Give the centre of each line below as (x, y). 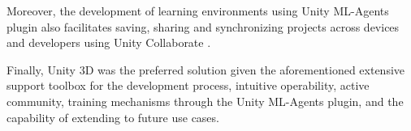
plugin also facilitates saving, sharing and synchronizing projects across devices (203, 26)
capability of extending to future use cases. (113, 117)
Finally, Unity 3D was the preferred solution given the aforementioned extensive (206, 69)
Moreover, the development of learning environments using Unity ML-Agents (198, 11)
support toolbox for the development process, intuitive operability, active (188, 85)
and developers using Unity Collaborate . (109, 42)
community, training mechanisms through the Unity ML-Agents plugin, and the (205, 101)
